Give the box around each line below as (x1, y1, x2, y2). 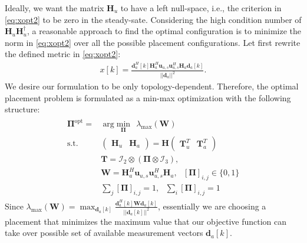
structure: (5, 103, 40, 115)
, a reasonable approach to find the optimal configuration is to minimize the (27, 25, 302, 37)
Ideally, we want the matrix (5, 2, 104, 14)
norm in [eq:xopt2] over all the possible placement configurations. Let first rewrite (5, 36, 301, 48)
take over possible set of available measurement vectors (5, 227, 203, 239)
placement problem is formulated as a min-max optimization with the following (5, 91, 291, 104)
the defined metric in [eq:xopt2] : (5, 48, 121, 60)
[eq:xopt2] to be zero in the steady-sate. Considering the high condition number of (5, 13, 302, 25)
